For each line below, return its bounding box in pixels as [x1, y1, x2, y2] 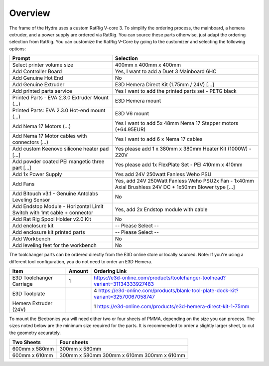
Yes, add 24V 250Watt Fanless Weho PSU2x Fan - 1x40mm [115, 178, 254, 184]
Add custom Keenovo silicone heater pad [12, 145, 109, 152]
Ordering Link [94, 267, 127, 274]
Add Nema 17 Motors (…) [12, 123, 71, 130]
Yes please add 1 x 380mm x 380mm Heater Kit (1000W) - [115, 145, 252, 152]
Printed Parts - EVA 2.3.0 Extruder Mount [12, 94, 109, 101]
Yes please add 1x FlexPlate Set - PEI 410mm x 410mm [115, 161, 243, 168]
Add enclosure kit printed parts [12, 229, 85, 236]
